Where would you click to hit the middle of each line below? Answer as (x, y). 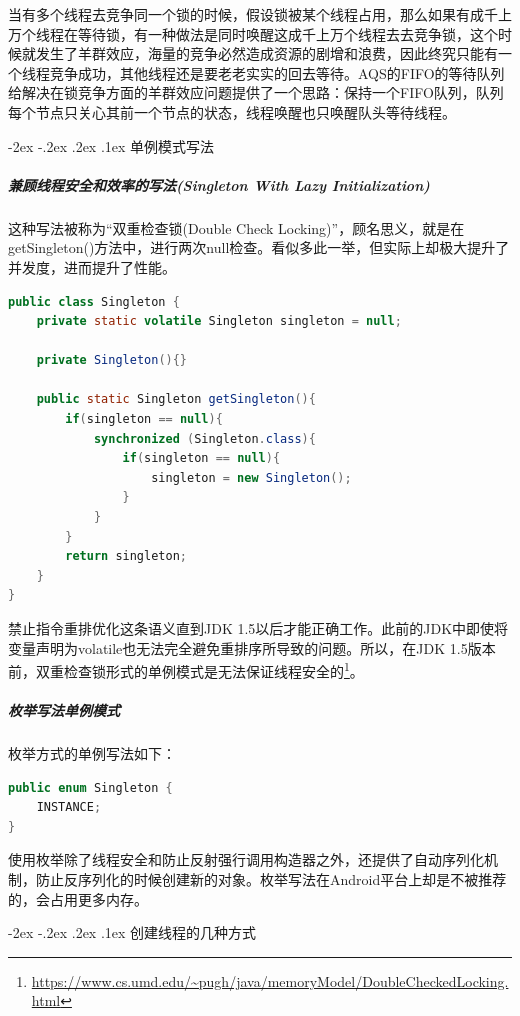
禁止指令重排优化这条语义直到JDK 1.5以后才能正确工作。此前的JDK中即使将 (258, 628)
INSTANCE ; (69, 807)
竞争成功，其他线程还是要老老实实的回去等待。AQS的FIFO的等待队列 (277, 72)
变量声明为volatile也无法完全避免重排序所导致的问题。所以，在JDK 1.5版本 (252, 647)
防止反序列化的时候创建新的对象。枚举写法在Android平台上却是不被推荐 (271, 878)
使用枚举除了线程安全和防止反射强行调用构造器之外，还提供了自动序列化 (246, 859)
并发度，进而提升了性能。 (92, 266)
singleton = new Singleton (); (251, 477)
